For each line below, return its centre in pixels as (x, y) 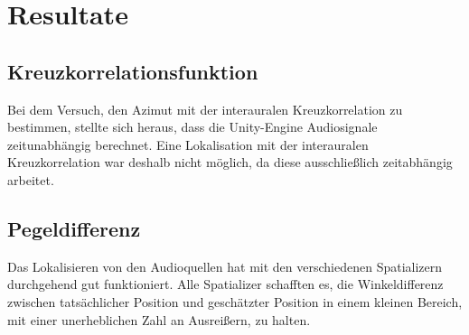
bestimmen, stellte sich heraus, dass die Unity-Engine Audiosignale (192, 127)
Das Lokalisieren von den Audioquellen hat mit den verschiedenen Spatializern (225, 266)
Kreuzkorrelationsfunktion (133, 71)
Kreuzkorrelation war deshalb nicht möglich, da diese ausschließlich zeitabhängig (230, 162)
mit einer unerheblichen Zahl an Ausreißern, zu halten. (159, 319)
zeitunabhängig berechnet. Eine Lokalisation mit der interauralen (188, 144)
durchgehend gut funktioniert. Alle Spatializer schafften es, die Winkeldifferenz (225, 284)
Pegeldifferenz (74, 228)
